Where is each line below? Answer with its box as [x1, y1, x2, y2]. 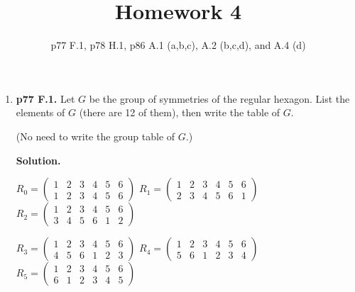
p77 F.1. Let [16, 91, 75, 106]
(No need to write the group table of [16, 128, 175, 143]
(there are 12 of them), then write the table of [79, 105, 280, 120]
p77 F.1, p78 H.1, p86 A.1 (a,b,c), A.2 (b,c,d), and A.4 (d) [50, 38, 306, 52]
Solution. [16, 152, 61, 167]
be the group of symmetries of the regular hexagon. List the [89, 91, 350, 106]
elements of [16, 105, 65, 120]
